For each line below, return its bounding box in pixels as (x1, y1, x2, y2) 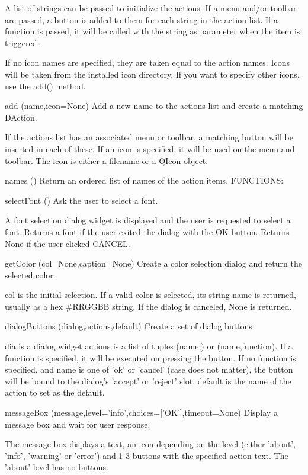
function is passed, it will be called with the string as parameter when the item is (5, 25, 300, 37)
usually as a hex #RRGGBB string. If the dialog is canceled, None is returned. (5, 300, 292, 312)
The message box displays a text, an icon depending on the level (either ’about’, (5, 438, 296, 450)
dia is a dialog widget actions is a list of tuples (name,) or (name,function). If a (5, 340, 293, 352)
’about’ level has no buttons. (5, 461, 108, 473)
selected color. (5, 268, 56, 281)
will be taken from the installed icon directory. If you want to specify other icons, (5, 68, 300, 80)
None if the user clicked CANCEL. (5, 237, 130, 249)
